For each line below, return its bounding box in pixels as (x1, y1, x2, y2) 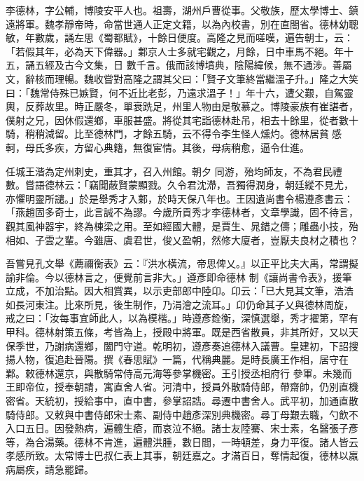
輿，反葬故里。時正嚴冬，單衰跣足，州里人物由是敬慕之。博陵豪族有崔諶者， (6, 99, 358, 114)
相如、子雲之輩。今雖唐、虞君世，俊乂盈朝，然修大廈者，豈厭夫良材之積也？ (6, 232, 358, 247)
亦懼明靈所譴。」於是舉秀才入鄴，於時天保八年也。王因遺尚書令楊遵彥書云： (6, 191, 353, 205)
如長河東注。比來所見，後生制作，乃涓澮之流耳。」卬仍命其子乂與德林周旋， (6, 297, 353, 311)
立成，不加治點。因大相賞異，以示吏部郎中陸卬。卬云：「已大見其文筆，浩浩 (6, 283, 353, 298)
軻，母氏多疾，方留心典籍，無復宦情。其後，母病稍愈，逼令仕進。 (6, 140, 309, 154)
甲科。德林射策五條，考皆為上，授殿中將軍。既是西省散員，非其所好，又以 (6, 325, 349, 339)
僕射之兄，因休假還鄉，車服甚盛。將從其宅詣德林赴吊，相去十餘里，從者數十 (6, 112, 358, 127)
